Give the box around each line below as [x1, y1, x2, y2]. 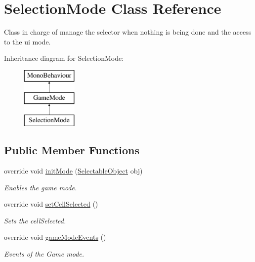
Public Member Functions [4, 142, 139, 158]
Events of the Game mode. [4, 249, 85, 259]
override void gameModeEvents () [4, 232, 106, 242]
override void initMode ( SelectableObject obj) [4, 166, 143, 176]
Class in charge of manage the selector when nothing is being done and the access [4, 27, 252, 37]
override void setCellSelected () [4, 199, 98, 209]
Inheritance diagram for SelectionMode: [4, 53, 124, 63]
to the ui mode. [4, 36, 51, 46]
